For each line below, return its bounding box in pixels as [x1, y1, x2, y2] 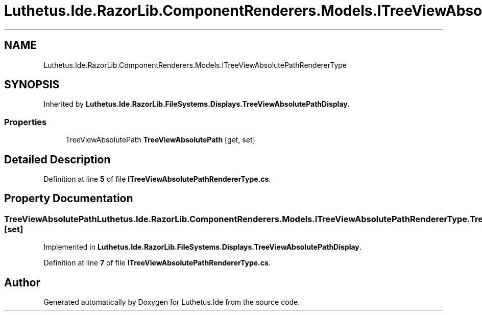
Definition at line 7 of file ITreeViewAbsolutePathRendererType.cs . [43, 258, 271, 268]
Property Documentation [4, 192, 133, 205]
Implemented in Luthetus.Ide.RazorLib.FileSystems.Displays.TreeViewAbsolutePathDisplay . [43, 243, 361, 252]
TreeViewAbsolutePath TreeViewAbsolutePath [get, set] [65, 135, 255, 144]
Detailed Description [4, 153, 111, 166]
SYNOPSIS [4, 78, 60, 91]
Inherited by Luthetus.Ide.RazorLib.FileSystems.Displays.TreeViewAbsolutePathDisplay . [43, 100, 350, 109]
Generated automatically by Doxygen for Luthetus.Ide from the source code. [43, 298, 300, 307]
